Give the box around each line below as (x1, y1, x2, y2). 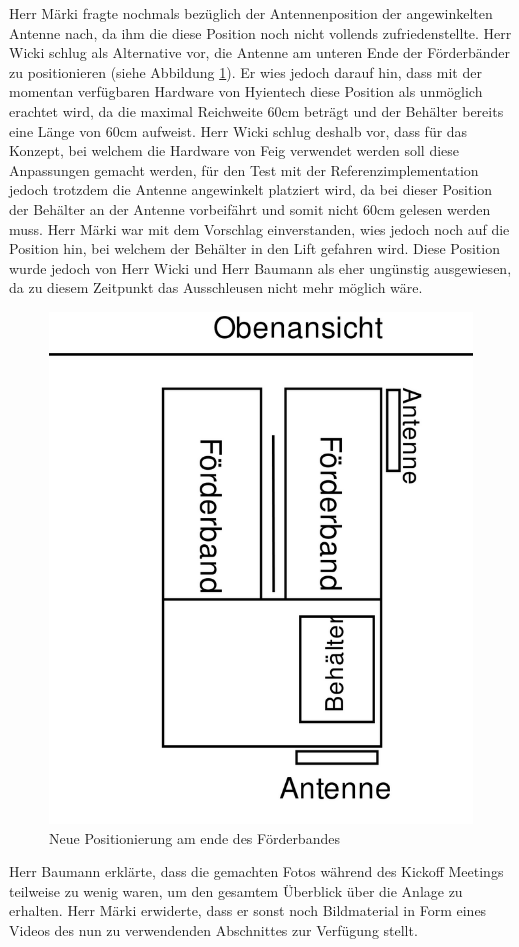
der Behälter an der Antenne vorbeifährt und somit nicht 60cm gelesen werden (9, 198, 491, 219)
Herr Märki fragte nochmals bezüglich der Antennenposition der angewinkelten (9, 3, 493, 23)
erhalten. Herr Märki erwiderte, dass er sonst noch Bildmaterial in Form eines (9, 900, 487, 921)
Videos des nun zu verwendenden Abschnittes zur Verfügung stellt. (9, 919, 418, 940)
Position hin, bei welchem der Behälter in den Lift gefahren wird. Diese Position (9, 238, 500, 259)
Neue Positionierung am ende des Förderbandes (49, 827, 340, 848)
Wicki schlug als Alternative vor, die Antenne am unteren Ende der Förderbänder (9, 42, 511, 63)
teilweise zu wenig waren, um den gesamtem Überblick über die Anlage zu (9, 880, 463, 901)
